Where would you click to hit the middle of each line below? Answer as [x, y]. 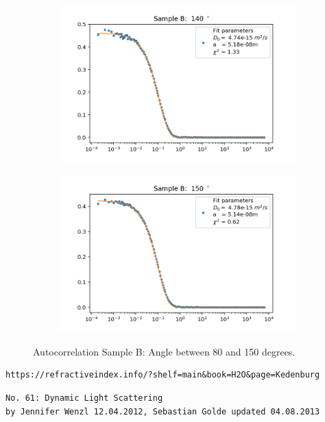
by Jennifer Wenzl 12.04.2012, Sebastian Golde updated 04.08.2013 [163, 411]
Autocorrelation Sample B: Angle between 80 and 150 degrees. [164, 351]
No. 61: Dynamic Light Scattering [84, 398]
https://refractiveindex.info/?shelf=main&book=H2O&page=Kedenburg [163, 375]
